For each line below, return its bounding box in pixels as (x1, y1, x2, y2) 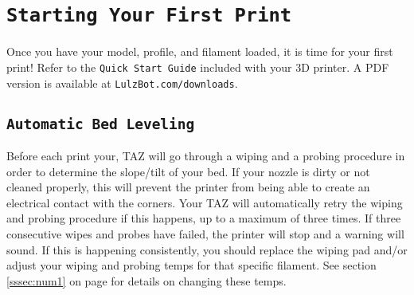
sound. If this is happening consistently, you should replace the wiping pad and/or (6, 241, 408, 258)
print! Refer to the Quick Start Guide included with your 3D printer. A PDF (6, 58, 389, 75)
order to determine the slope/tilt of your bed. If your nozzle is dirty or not (6, 163, 370, 179)
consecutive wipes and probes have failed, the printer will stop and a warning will (6, 225, 404, 242)
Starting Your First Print (6, 4, 292, 27)
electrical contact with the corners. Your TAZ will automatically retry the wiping (6, 194, 403, 210)
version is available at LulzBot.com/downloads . (6, 74, 238, 91)
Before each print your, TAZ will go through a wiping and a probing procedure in (6, 147, 405, 163)
